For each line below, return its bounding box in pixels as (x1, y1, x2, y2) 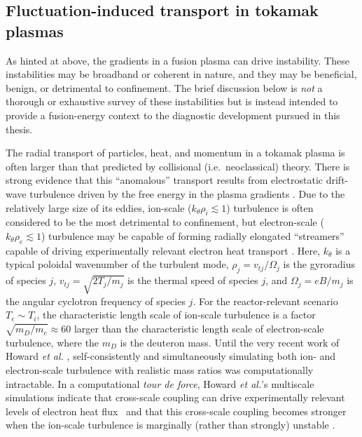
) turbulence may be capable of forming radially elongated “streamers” (41, 228, 344, 243)
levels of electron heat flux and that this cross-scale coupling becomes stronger (6, 403, 347, 418)
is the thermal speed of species (127, 273, 258, 288)
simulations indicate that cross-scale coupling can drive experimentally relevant (6, 390, 345, 405)
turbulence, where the (6, 335, 99, 349)
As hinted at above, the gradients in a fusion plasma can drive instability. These (6, 53, 349, 67)
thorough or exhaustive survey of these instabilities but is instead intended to (6, 94, 338, 109)
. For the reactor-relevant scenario (193, 293, 338, 308)
